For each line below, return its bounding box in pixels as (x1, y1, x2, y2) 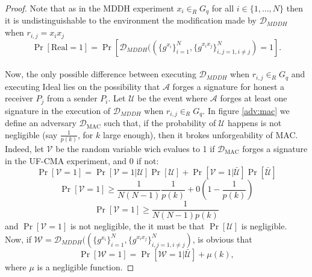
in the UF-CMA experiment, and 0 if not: (5, 154, 159, 167)
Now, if (5, 232, 31, 245)
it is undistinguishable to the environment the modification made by (5, 14, 257, 27)
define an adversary (5, 116, 76, 129)
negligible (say (5, 128, 58, 141)
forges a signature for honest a (172, 80, 285, 92)
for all (211, 2, 234, 14)
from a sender (46, 92, 98, 104)
